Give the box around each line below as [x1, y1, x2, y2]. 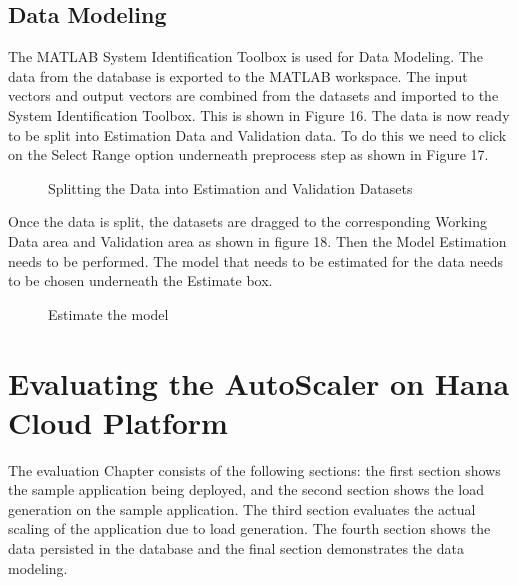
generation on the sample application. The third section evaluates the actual [8, 498, 476, 519]
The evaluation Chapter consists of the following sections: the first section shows [8, 459, 501, 480]
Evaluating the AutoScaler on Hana [8, 362, 510, 403]
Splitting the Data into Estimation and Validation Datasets [48, 177, 413, 198]
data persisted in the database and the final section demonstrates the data [8, 538, 464, 559]
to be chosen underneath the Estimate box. [8, 270, 273, 291]
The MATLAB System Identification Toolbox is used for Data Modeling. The [8, 46, 483, 67]
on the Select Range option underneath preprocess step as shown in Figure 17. [8, 144, 489, 165]
